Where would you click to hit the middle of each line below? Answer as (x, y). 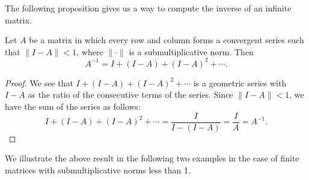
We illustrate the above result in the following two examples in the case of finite (152, 158)
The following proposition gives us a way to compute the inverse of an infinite (148, 8)
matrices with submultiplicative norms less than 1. (98, 169)
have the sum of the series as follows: (73, 106)
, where (90, 51)
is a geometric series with (240, 82)
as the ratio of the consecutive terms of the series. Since (130, 94)
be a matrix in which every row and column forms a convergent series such (167, 40)
